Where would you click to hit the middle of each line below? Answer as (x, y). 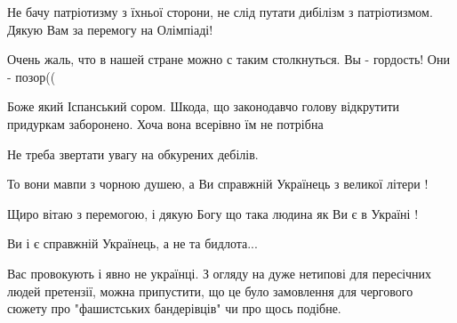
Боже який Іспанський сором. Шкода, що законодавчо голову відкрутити (204, 106)
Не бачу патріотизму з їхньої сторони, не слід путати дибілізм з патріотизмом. (220, 12)
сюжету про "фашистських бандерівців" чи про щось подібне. (174, 308)
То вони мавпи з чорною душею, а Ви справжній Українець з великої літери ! (218, 184)
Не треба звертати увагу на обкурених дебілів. (133, 153)
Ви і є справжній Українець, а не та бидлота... (132, 243)
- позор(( (32, 76)
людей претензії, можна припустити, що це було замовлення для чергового (210, 291)
